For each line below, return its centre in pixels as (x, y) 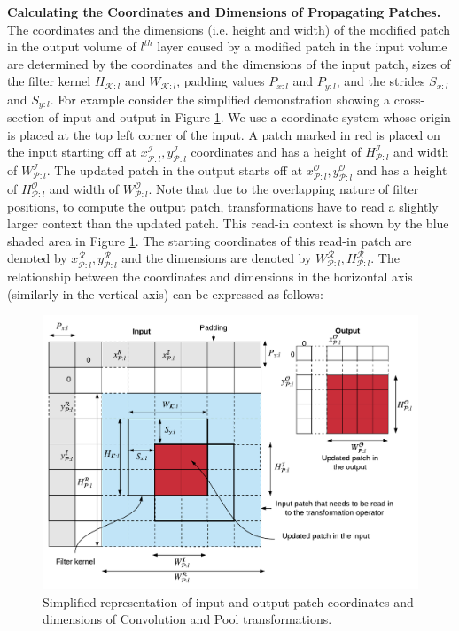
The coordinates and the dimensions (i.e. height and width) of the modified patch (229, 29)
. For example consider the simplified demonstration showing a (220, 99)
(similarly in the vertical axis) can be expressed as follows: (165, 293)
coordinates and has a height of (276, 152)
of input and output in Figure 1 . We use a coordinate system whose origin (249, 117)
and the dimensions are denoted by (217, 258)
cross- (409, 99)
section (26, 117)
